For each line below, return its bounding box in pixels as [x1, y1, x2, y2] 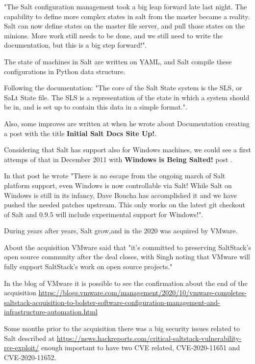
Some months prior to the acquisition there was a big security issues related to [4, 323, 240, 334]
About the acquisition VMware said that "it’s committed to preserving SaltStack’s [4, 242, 251, 252]
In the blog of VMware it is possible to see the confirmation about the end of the [4, 278, 248, 288]
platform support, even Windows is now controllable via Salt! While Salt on [4, 180, 232, 190]
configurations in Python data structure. [4, 66, 126, 76]
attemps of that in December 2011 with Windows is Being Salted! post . [4, 154, 232, 164]
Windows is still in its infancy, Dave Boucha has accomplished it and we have [4, 190, 237, 200]
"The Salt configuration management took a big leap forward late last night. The [4, 1, 247, 11]
